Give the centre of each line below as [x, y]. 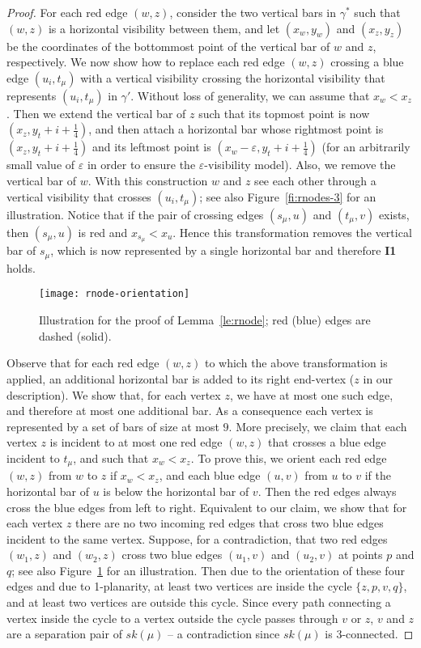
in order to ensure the [141, 165]
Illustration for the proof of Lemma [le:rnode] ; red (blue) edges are [205, 320]
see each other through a [315, 180]
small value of [41, 165]
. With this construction [148, 180]
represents [32, 95]
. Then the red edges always [327, 491]
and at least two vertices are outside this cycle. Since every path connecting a [199, 602]
